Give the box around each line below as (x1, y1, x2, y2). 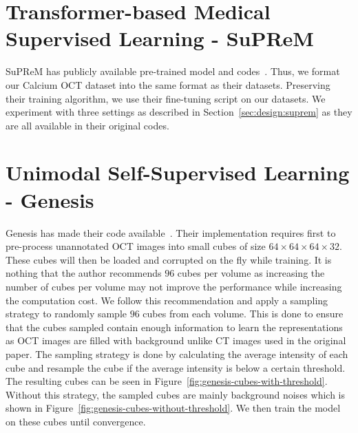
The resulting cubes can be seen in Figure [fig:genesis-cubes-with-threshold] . (6, 374, 328, 388)
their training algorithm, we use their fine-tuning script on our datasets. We (6, 91, 326, 105)
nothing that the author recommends (6, 266, 162, 280)
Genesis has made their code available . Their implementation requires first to (6, 225, 336, 240)
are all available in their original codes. (6, 118, 169, 132)
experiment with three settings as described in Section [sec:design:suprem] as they (6, 105, 352, 119)
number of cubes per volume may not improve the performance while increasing (6, 279, 342, 293)
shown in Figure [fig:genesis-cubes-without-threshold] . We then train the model (6, 401, 341, 415)
